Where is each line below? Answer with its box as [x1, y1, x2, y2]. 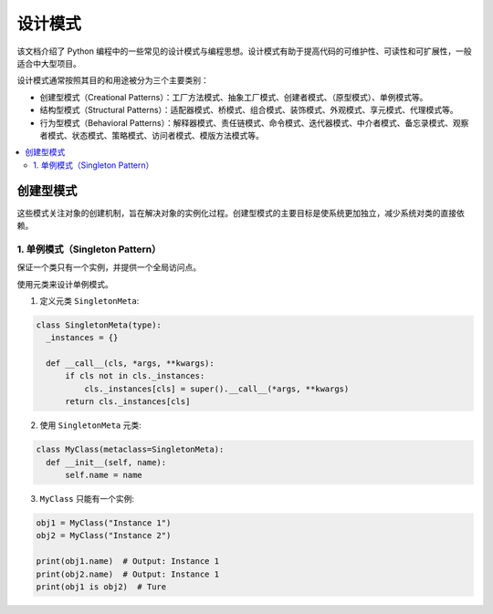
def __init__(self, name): [46, 457, 167, 467]
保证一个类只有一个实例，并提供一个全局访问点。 [16, 262, 201, 273]
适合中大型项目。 [16, 57, 81, 68]
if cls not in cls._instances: [65, 370, 205, 381]
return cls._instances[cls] [65, 397, 191, 407]
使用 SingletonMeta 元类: [39, 420, 142, 431]
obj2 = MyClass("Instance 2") [36, 530, 172, 541]
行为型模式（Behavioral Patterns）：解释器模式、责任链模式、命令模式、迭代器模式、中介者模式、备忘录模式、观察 [39, 117, 469, 128]
